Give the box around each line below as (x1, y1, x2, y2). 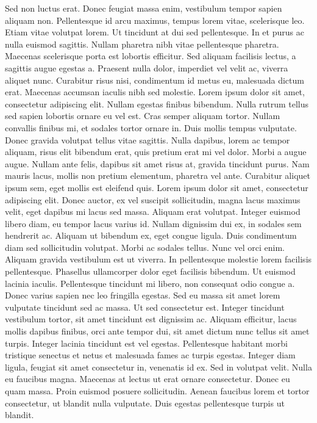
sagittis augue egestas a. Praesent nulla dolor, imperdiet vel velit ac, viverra (5, 61, 288, 74)
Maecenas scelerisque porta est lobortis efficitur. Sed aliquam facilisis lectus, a (5, 49, 296, 62)
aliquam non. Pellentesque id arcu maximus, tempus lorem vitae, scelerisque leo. (5, 13, 305, 26)
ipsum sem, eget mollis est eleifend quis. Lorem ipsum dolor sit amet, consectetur (5, 181, 308, 193)
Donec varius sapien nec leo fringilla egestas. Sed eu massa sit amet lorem (5, 289, 280, 302)
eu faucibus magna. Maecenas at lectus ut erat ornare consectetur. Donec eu (5, 372, 290, 385)
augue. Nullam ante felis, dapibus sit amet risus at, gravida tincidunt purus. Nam (5, 157, 310, 170)
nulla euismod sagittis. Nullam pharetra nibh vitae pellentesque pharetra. (5, 37, 279, 50)
